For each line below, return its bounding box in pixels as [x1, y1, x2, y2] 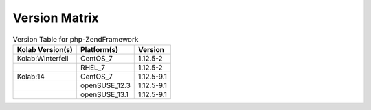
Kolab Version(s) [16, 44, 74, 54]
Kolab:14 [16, 72, 45, 81]
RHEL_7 [80, 62, 106, 72]
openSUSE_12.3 [80, 81, 131, 90]
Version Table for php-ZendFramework [12, 34, 139, 44]
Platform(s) [80, 44, 118, 54]
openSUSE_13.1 [80, 90, 129, 99]
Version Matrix [12, 10, 99, 25]
